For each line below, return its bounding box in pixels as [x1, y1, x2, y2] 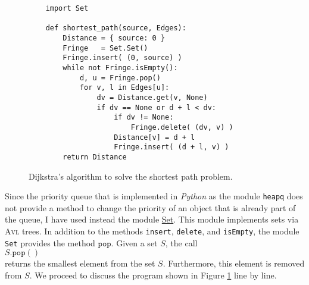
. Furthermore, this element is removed [163, 257, 305, 270]
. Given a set [111, 236, 158, 249]
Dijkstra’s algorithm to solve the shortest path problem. [29, 170, 233, 182]
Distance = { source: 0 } [63, 33, 166, 42]
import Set [45, 4, 89, 12]
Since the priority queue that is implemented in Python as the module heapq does [5, 190, 303, 202]
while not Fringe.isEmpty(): [63, 63, 178, 72]
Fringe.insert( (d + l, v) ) [114, 143, 229, 152]
